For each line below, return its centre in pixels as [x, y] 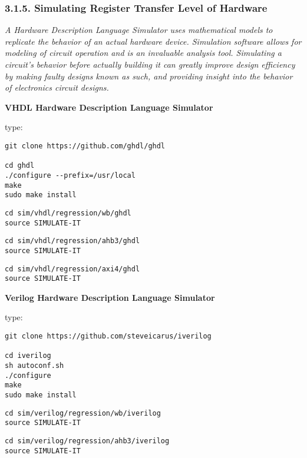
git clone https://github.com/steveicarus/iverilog [108, 336]
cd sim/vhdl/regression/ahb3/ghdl [72, 241]
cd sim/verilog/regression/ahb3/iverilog [87, 441]
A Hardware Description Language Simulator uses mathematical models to [139, 30]
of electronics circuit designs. [57, 87]
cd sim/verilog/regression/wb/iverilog [83, 413]
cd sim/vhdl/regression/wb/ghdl [68, 213]
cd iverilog [28, 356]
